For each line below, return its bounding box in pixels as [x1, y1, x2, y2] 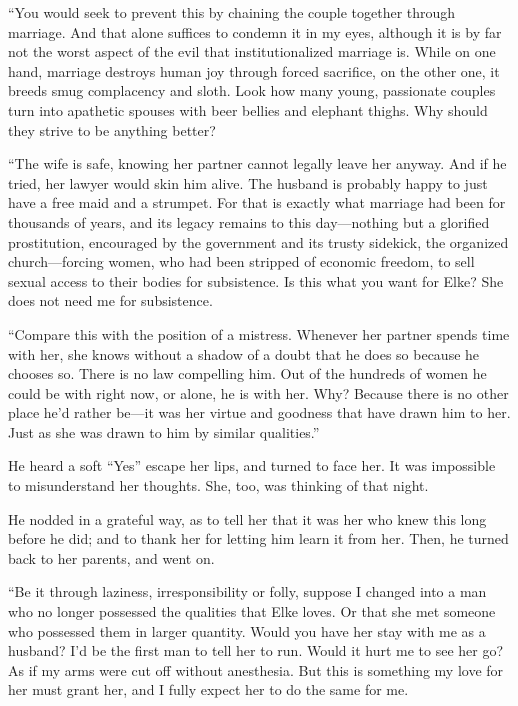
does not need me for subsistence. [8, 290, 213, 311]
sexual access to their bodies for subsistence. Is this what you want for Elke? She [8, 270, 504, 291]
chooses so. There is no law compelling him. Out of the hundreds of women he [8, 363, 487, 384]
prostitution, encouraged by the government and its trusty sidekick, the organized [8, 231, 509, 252]
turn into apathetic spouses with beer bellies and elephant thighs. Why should [8, 99, 488, 120]
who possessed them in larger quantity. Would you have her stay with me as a [8, 620, 486, 641]
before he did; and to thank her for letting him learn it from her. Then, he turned [8, 528, 509, 549]
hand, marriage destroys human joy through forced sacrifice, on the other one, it [8, 60, 500, 81]
